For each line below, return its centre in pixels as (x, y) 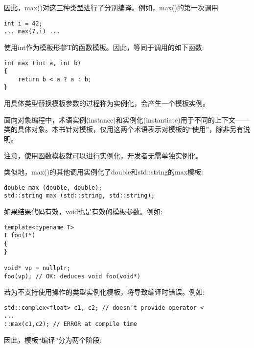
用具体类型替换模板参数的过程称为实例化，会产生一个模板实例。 (107, 103)
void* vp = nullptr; (37, 268)
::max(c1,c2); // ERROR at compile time (71, 324)
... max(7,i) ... (32, 32)
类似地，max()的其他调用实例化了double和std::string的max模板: (104, 172)
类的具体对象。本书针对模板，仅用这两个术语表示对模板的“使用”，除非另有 (124, 129)
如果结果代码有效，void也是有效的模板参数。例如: (83, 211)
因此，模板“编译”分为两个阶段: (53, 339)
